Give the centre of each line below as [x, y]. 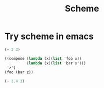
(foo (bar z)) [19, 72]
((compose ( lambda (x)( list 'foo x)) [43, 58]
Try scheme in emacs [49, 36]
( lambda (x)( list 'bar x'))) [56, 63]
